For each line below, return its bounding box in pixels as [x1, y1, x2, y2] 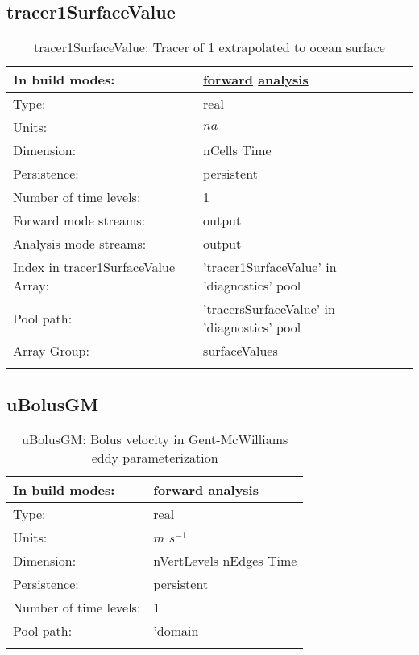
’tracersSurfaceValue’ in [203, 299, 335, 319]
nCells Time [203, 141, 272, 160]
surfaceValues [203, 341, 278, 360]
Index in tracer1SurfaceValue [13, 257, 176, 277]
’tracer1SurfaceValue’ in [203, 257, 337, 277]
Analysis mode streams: [13, 234, 147, 253]
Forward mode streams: [13, 211, 146, 230]
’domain [153, 621, 199, 641]
